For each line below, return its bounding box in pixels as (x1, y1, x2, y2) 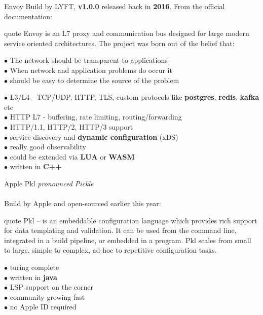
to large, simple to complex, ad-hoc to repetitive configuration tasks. (4, 245, 217, 255)
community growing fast (10, 291, 85, 302)
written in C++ (10, 161, 62, 172)
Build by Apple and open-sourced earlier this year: (4, 198, 161, 209)
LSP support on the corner (10, 282, 93, 292)
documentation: (4, 11, 52, 21)
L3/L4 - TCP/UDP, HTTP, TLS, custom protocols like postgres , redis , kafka (10, 92, 259, 102)
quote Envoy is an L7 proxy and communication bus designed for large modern (4, 28, 249, 38)
